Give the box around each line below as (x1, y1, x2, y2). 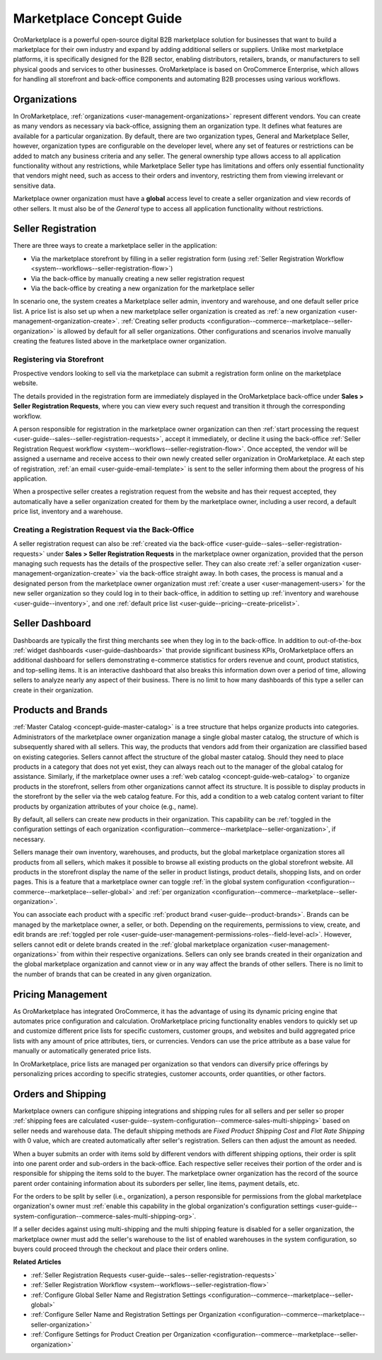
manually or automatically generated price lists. (13, 1046, 151, 1055)
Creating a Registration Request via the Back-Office (13, 525, 195, 535)
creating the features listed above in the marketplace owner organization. (13, 336, 227, 345)
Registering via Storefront (13, 354, 104, 364)
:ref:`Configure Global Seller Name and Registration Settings (30, 1291, 207, 1299)
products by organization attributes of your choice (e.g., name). (13, 802, 198, 811)
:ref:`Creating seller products (121, 317, 205, 326)
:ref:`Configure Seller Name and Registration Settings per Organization (30, 1310, 236, 1319)
